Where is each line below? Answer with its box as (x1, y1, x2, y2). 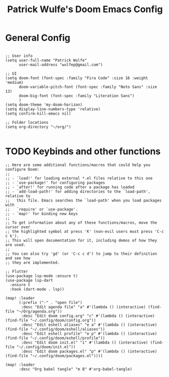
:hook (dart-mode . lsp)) (10, 287, 65, 292)
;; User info (5, 53, 33, 58)
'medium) (5, 80, 24, 85)
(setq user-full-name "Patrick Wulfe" (5, 57, 87, 63)
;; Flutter (5, 269, 28, 274)
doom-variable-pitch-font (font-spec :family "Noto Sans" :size (18, 84, 157, 89)
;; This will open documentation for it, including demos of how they (5, 237, 157, 243)
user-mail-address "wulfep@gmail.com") (18, 62, 103, 67)
